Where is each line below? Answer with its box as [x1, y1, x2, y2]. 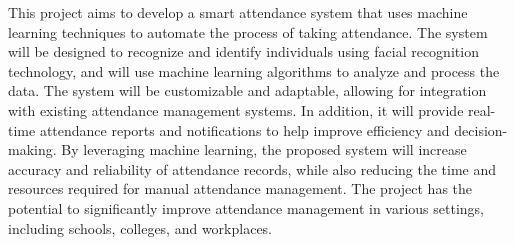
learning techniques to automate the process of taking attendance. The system [8, 21, 488, 42]
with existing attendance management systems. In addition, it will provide [8, 99, 464, 120]
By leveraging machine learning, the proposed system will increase [61, 139, 467, 160]
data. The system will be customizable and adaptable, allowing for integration [8, 80, 487, 101]
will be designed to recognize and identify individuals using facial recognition [8, 41, 479, 62]
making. [8, 139, 57, 160]
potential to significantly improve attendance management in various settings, [8, 197, 484, 218]
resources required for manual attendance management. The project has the [8, 178, 473, 199]
